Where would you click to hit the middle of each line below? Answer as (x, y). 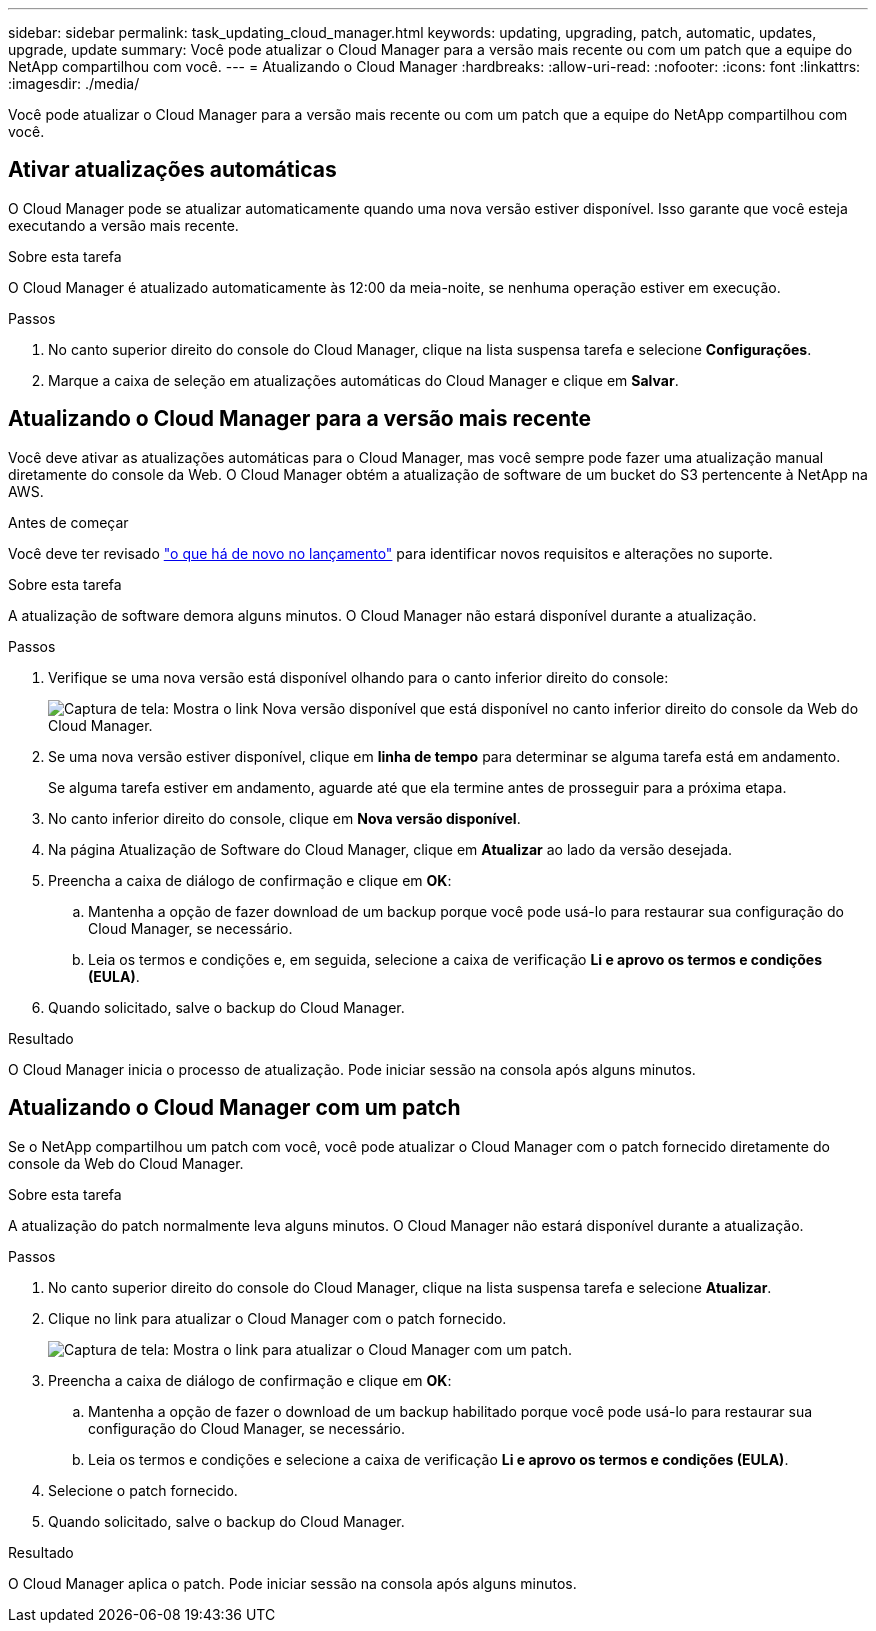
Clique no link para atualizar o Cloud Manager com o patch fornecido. (277, 1318)
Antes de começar (68, 522)
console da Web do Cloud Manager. (126, 1163)
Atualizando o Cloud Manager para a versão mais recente (299, 419)
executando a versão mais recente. (123, 225)
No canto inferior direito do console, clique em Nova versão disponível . (284, 818)
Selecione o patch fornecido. (143, 1490)
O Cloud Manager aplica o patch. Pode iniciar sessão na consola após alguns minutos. (292, 1583)
